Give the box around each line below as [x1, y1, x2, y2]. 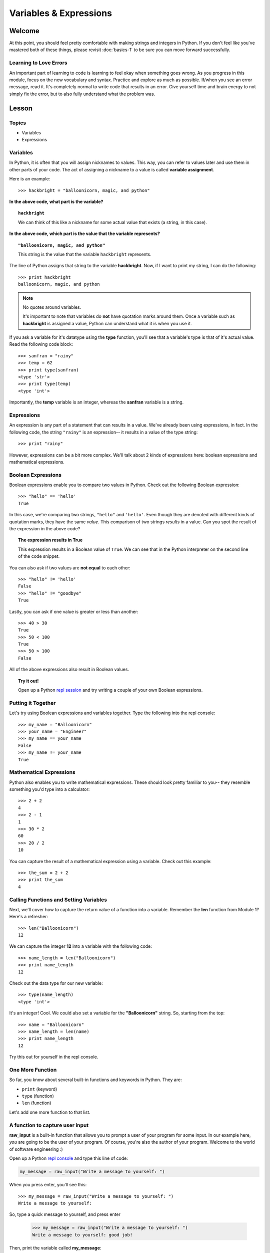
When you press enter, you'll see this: [9, 1182, 87, 1188]
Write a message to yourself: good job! [32, 1232, 132, 1237]
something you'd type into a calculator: [9, 786, 90, 792]
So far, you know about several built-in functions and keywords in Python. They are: [9, 1077, 182, 1083]
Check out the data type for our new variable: [9, 980, 103, 986]
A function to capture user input [9, 1122, 89, 1129]
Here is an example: [9, 176, 50, 182]
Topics [9, 119, 26, 126]
